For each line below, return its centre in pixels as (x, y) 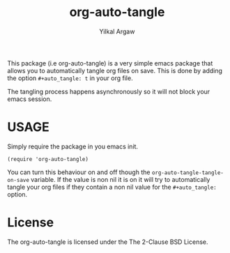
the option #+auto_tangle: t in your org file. (70, 78)
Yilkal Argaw (117, 31)
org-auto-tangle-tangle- (188, 172)
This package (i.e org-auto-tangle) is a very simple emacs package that (110, 63)
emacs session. (30, 99)
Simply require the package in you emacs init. (72, 146)
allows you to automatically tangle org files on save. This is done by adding (115, 70)
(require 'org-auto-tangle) (48, 159)
